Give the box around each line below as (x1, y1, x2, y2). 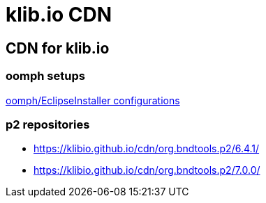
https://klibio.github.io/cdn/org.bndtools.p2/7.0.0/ (34, 164, 260, 177)
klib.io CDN (6, 3, 112, 26)
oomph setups (6, 69, 85, 83)
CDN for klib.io (6, 39, 110, 57)
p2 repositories (6, 117, 90, 131)
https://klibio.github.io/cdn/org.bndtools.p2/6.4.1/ (34, 143, 260, 155)
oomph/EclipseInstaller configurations (6, 94, 180, 106)
